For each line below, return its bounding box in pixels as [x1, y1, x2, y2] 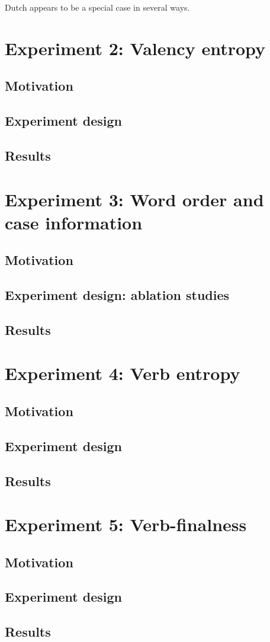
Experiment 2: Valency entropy [5, 36, 266, 60]
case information [5, 210, 143, 234]
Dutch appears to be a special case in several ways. [5, 1, 190, 13]
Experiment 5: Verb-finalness [5, 512, 247, 536]
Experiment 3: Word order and [5, 187, 264, 211]
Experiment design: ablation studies [5, 286, 230, 304]
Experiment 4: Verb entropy [5, 361, 240, 385]
